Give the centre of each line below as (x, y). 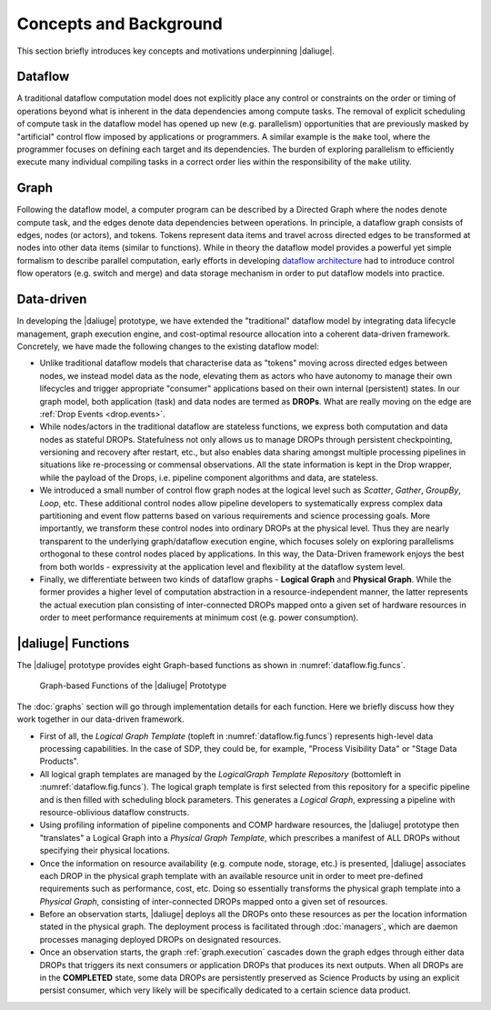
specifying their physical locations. (105, 851)
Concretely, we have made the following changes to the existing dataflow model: (168, 346)
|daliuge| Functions (73, 643)
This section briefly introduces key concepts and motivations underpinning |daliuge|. (176, 51)
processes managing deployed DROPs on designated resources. (160, 939)
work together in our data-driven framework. (101, 719)
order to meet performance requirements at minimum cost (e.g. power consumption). (199, 617)
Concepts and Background (120, 24)
